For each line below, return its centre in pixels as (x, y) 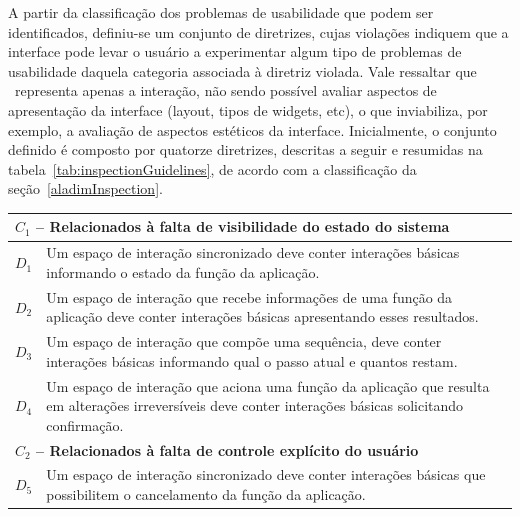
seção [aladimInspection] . (85, 188)
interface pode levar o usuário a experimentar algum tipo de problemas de (235, 51)
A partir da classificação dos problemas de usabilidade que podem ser (221, 12)
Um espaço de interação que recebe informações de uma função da (249, 296)
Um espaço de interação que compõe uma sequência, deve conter (244, 341)
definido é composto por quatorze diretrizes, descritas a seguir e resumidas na (245, 149)
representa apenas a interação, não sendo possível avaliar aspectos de (225, 90)
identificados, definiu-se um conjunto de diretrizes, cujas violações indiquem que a (258, 31)
